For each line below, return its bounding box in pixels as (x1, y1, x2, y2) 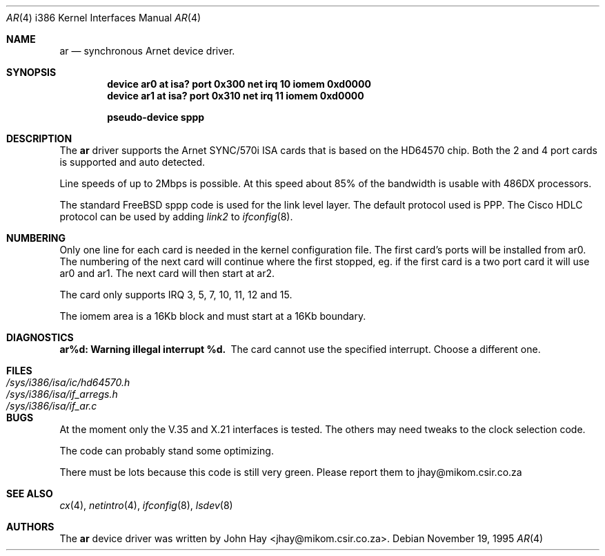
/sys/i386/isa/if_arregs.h (6, 388, 118, 400)
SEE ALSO (6, 488, 53, 499)
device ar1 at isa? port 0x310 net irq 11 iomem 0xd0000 (107, 90, 364, 102)
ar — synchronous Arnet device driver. (59, 45, 235, 57)
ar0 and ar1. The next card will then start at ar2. (59, 267, 275, 279)
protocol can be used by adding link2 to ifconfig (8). (59, 211, 293, 222)
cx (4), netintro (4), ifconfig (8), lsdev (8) (59, 499, 233, 511)
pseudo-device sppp (107, 111, 205, 123)
